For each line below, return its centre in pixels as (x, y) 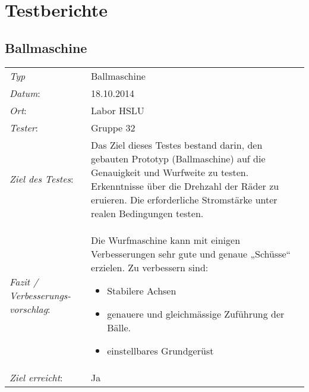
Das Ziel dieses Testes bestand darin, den (177, 145)
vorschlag (29, 309)
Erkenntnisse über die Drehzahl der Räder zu (185, 186)
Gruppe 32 (113, 127)
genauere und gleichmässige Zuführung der (196, 313)
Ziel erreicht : (36, 377)
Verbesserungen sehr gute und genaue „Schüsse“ (191, 253)
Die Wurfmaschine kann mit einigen (166, 240)
